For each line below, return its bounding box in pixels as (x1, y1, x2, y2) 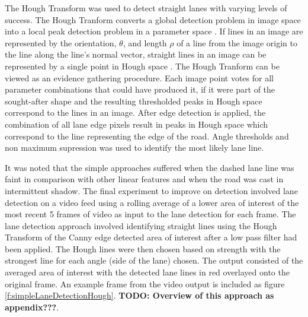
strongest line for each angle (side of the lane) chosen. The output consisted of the (5, 254, 303, 267)
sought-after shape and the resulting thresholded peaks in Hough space (5, 94, 262, 107)
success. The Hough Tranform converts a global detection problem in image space (5, 13, 301, 26)
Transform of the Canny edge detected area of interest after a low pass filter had (5, 231, 297, 243)
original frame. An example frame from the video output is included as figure (5, 277, 285, 290)
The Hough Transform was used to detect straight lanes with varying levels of (5, 2, 287, 14)
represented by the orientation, (5, 36, 117, 49)
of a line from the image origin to (177, 36, 298, 49)
